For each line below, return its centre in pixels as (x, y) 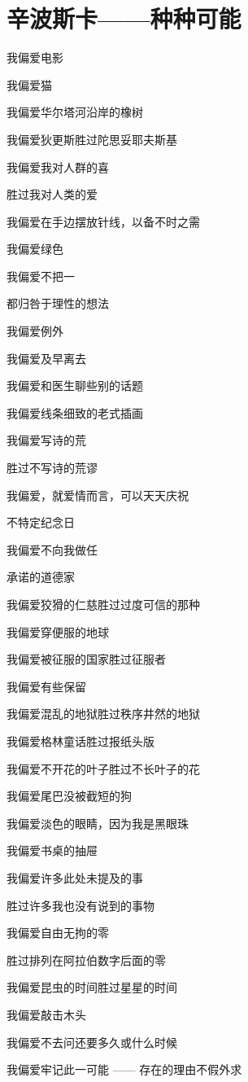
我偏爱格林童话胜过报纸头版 (80, 740)
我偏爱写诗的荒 (46, 440)
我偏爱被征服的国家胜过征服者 (86, 659)
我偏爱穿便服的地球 (58, 631)
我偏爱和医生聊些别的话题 (75, 385)
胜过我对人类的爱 (52, 194)
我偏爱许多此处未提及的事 (75, 877)
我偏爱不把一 (41, 276)
